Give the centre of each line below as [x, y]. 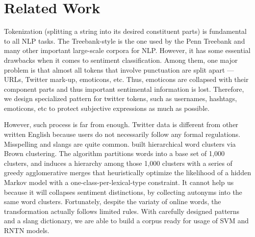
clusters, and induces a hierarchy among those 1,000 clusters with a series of [118, 163]
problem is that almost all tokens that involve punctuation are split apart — [119, 69]
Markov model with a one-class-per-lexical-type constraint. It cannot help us [119, 182]
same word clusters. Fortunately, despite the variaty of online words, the [113, 201]
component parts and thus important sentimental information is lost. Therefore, [124, 89]
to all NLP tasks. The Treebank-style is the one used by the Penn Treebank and [125, 40]
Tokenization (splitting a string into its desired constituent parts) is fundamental [125, 31]
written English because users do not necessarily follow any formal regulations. [122, 134]
